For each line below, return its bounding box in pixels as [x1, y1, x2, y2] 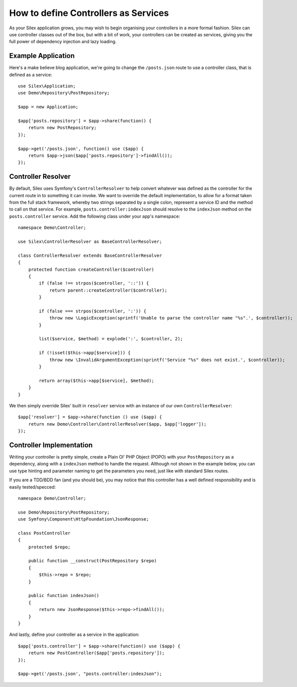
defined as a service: [9, 72, 52, 77]
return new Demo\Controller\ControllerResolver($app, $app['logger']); [28, 421, 207, 427]
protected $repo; [28, 544, 71, 550]
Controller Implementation [9, 441, 93, 449]
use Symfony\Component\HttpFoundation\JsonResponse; [18, 517, 149, 522]
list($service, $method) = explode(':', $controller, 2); [39, 336, 183, 342]
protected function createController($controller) [28, 266, 154, 272]
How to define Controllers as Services [9, 7, 169, 18]
